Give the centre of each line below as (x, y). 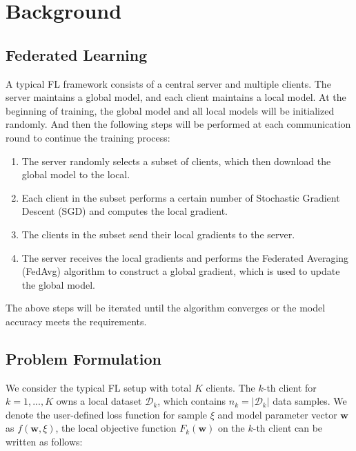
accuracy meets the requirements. (76, 321)
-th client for (290, 387)
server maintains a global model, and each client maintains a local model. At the (176, 97)
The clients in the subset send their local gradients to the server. (158, 234)
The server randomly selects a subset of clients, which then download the (176, 161)
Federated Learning (77, 54)
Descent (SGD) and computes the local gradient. (125, 211)
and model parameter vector (277, 414)
